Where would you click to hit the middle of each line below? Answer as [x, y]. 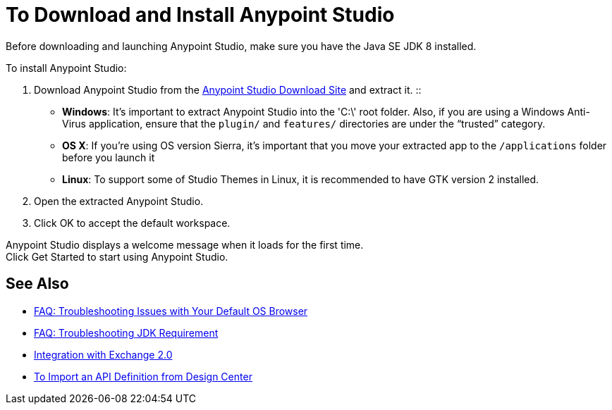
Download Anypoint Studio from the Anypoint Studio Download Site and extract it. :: [228, 89]
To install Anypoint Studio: [66, 68]
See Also [37, 284]
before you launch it [109, 157]
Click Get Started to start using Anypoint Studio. [117, 256]
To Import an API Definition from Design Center [143, 376]
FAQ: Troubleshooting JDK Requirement [126, 333]
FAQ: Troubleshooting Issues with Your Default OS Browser [171, 311]
